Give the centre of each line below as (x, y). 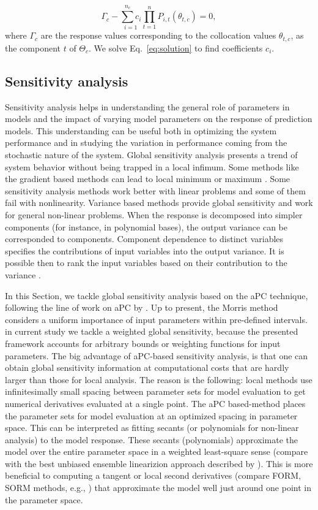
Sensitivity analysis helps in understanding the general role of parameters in (147, 106)
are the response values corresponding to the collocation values (158, 35)
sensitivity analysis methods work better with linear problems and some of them (155, 190)
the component (33, 48)
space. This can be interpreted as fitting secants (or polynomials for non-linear (152, 428)
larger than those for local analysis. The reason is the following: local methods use (159, 379)
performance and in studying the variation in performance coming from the (146, 143)
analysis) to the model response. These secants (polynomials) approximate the (151, 439)
